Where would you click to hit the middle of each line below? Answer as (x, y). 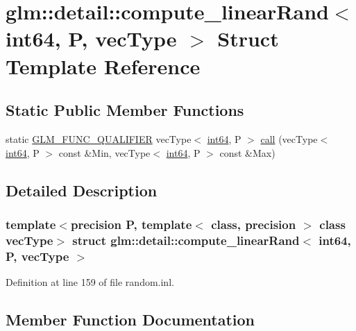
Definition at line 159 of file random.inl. (90, 281)
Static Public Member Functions (125, 110)
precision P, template (131, 224)
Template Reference (103, 66)
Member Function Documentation (130, 319)
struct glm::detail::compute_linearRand (186, 240)
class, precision (254, 224)
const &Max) (247, 152)
